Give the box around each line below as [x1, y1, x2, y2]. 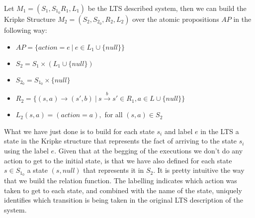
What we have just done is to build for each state [4, 126, 155, 136]
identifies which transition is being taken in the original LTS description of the [4, 195, 243, 205]
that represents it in [83, 165, 144, 175]
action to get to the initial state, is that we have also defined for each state [4, 155, 232, 165]
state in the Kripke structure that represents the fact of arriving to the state [4, 136, 237, 146]
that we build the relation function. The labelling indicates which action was [4, 175, 237, 186]
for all [104, 109, 123, 120]
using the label [4, 145, 49, 156]
